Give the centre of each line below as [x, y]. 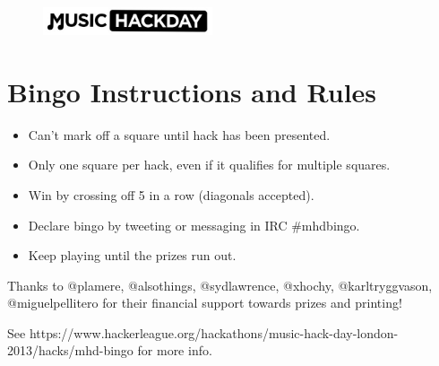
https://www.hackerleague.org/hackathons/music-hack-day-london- [214, 332]
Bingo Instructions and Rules [192, 91]
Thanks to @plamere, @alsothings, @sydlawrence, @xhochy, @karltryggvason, [220, 285]
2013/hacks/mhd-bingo [70, 350]
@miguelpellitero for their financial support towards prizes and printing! [205, 303]
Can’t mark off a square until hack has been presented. [179, 134]
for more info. [175, 350]
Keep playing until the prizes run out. [132, 255]
